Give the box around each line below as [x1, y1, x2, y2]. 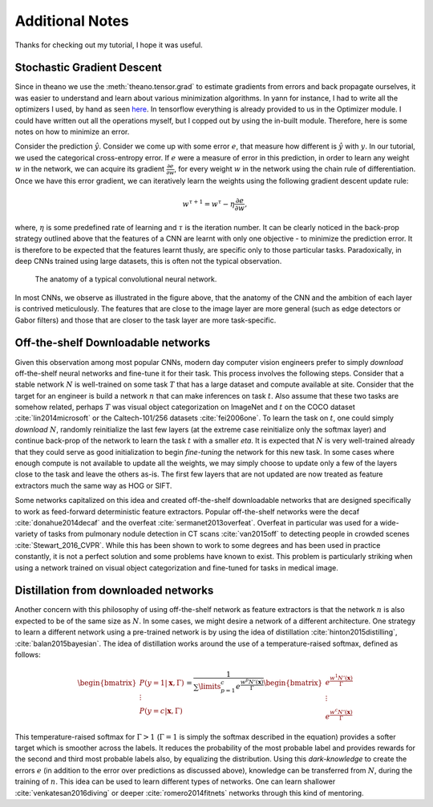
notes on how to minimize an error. [14, 127, 130, 136]
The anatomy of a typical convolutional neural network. [34, 274, 217, 284]
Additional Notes [14, 12, 129, 30]
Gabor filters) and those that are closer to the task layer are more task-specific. [14, 315, 277, 325]
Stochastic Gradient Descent [14, 61, 162, 75]
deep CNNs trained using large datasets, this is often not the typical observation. [14, 257, 282, 266]
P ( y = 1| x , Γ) [139, 678, 184, 687]
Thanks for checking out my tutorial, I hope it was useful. [14, 40, 204, 50]
